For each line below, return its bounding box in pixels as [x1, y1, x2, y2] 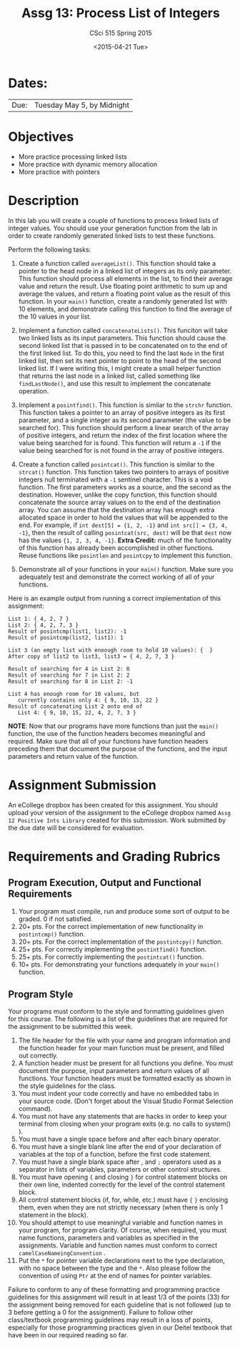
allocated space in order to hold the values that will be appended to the [18, 513, 229, 522]
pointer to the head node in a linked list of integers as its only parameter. [18, 266, 232, 275]
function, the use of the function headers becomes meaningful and [8, 729, 206, 737]
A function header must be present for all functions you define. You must [18, 1059, 234, 1067]
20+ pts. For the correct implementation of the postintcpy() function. [18, 937, 224, 946]
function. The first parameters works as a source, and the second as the [18, 482, 231, 491]
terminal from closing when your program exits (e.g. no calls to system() [18, 1120, 231, 1128]
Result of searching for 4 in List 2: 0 [8, 665, 131, 672]
